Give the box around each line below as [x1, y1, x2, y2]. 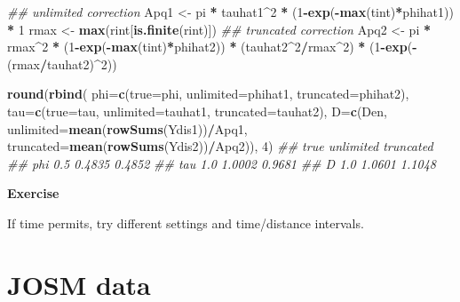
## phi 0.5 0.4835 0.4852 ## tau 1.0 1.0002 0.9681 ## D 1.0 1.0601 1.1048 [7, 154, 436, 172]
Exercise [7, 184, 59, 203]
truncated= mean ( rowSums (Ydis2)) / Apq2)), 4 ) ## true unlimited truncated [7, 137, 433, 155]
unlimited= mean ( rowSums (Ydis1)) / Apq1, [7, 119, 248, 138]
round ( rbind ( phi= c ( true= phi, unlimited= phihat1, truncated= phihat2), [7, 84, 409, 103]
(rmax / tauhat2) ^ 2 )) [7, 54, 117, 73]
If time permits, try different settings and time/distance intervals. [7, 213, 364, 232]
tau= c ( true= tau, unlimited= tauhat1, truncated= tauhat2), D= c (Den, [7, 101, 387, 120]
